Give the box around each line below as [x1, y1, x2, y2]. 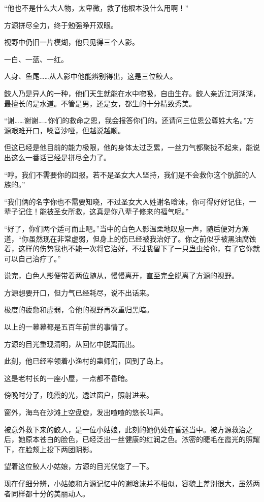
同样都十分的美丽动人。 [11, 488, 89, 498]
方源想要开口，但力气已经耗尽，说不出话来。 [4, 287, 153, 298]
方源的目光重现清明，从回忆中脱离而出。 [4, 338, 139, 349]
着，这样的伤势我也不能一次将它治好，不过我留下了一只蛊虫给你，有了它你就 [4, 243, 260, 254]
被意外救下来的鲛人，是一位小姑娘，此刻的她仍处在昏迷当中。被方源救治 [4, 424, 246, 434]
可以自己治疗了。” [4, 253, 61, 263]
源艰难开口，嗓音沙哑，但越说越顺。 [4, 125, 125, 135]
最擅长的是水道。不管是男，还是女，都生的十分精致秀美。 [4, 98, 196, 108]
